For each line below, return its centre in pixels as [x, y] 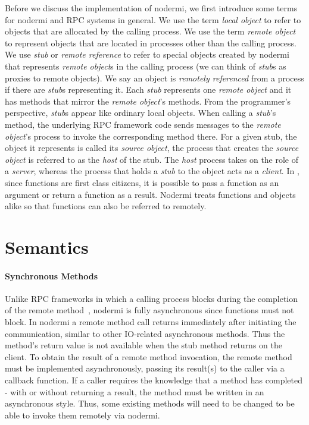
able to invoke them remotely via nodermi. [82, 415]
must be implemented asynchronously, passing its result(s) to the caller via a [145, 368]
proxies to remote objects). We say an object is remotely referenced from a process [154, 78]
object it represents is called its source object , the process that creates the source [152, 148]
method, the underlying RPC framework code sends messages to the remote [143, 124]
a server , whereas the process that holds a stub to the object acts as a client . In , [152, 171]
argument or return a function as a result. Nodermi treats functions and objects [150, 194]
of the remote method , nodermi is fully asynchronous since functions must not [149, 310]
